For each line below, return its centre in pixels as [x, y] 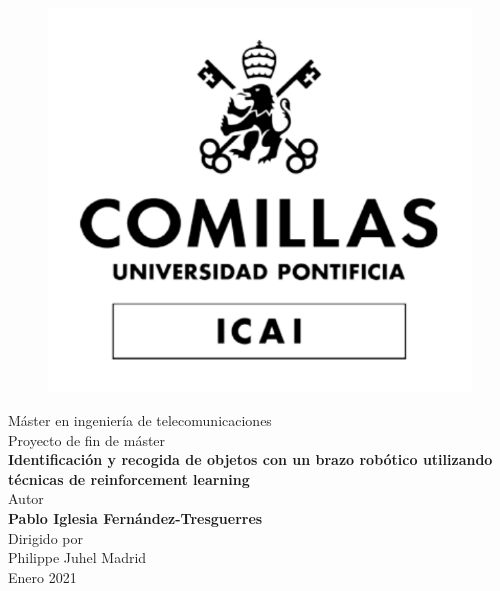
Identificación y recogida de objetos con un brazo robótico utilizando [250, 459]
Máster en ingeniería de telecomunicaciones [140, 420]
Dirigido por [45, 537]
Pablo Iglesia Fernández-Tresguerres [135, 518]
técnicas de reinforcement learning [129, 478]
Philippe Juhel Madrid [77, 557]
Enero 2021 [42, 576]
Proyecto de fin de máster [87, 439]
